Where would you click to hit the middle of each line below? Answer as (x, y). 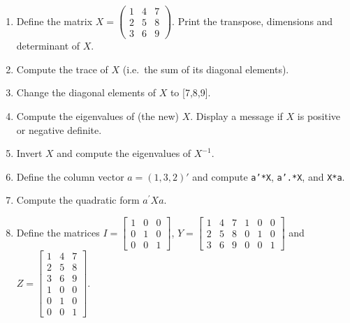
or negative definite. (59, 129)
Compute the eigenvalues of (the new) (98, 115)
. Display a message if (236, 115)
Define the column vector (70, 176)
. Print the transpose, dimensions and (253, 21)
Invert (29, 153)
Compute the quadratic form (78, 200)
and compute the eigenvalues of (124, 153)
